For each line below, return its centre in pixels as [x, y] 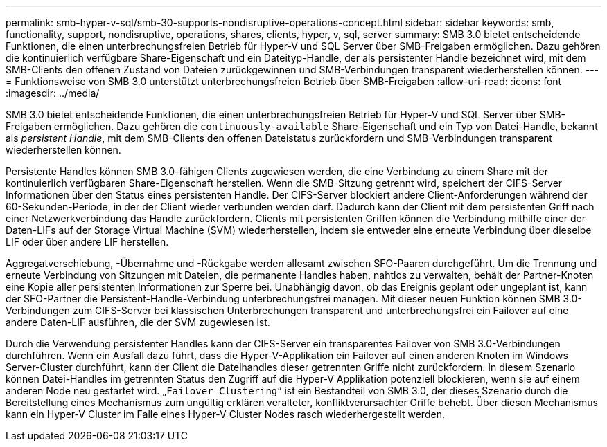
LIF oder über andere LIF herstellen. [87, 242]
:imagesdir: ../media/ [53, 93]
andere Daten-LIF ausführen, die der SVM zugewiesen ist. [138, 322]
